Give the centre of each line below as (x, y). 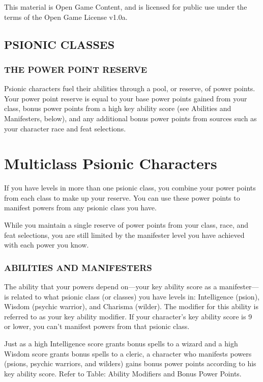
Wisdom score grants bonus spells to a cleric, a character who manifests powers (128, 353)
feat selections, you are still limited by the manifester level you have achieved (124, 235)
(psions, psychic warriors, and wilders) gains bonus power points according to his (130, 363)
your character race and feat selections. (65, 128)
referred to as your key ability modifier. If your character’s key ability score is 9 (128, 316)
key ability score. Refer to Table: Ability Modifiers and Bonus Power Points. (123, 373)
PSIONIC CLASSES (60, 44)
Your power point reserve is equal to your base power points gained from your (126, 98)
